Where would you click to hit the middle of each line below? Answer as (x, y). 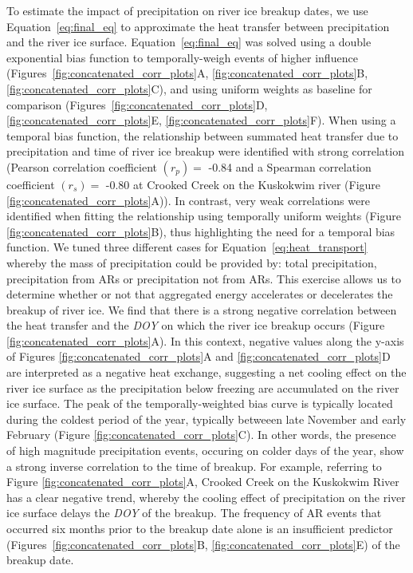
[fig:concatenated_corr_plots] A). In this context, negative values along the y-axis (205, 340)
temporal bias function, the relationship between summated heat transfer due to (203, 135)
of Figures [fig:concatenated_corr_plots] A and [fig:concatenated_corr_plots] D (199, 356)
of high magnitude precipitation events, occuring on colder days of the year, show (205, 450)
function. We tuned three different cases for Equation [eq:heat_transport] (187, 247)
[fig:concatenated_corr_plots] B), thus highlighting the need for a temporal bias (201, 231)
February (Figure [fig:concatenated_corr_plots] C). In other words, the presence (201, 435)
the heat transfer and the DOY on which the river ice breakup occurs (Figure (196, 325)
